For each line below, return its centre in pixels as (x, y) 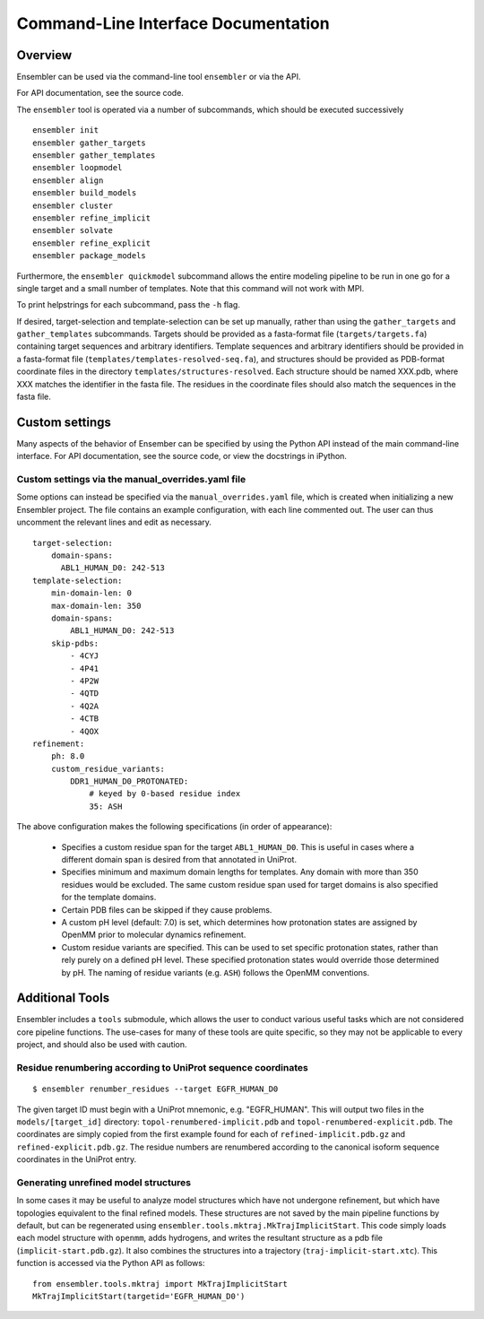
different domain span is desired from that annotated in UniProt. (179, 860)
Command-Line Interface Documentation (173, 23)
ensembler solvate (73, 230)
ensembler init (66, 130)
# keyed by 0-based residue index (165, 794)
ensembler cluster (73, 205)
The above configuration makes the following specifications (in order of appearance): (174, 827)
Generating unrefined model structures (104, 1182)
